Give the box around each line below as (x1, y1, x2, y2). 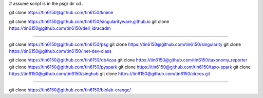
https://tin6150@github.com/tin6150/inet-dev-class (9, 48, 112, 54)
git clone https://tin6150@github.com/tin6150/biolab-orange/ (9, 87, 131, 93)
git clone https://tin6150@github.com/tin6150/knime (9, 10, 113, 16)
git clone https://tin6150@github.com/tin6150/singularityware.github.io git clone (9, 19, 169, 24)
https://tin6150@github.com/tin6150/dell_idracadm (9, 25, 111, 31)
